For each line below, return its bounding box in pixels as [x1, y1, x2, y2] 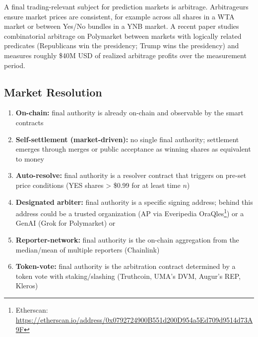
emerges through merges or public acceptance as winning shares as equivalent [15, 144, 251, 154]
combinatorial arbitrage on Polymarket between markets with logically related [4, 30, 242, 41]
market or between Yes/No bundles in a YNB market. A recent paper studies [4, 21, 239, 31]
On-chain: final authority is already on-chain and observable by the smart [15, 107, 244, 118]
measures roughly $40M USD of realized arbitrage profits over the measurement [4, 50, 247, 60]
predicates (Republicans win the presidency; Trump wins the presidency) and [4, 40, 239, 51]
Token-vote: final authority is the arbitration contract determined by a [15, 261, 236, 271]
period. [4, 60, 25, 70]
